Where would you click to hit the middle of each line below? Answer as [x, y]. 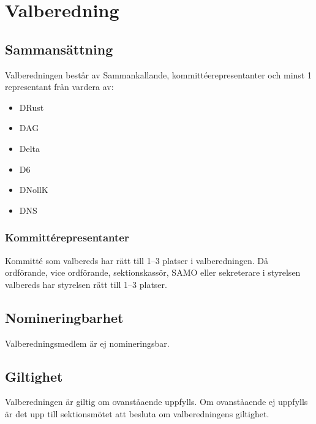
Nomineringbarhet [64, 317]
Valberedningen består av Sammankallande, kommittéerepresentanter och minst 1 [158, 74]
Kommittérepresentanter [67, 237]
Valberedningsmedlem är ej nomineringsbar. [87, 343]
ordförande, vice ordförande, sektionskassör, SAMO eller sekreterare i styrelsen [153, 272]
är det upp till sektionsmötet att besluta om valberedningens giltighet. [137, 413]
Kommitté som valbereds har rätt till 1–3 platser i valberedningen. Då [137, 260]
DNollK [34, 190]
